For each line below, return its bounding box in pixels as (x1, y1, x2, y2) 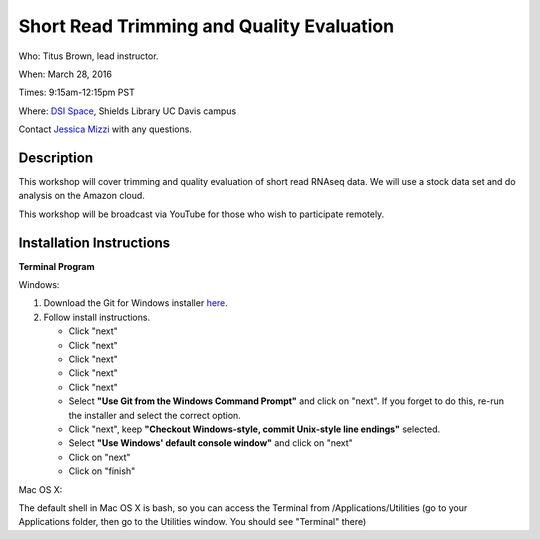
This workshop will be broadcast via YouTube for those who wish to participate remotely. (18, 208, 385, 220)
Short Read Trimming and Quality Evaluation (18, 15, 395, 37)
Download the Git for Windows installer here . (43, 297, 229, 309)
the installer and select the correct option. (68, 409, 242, 421)
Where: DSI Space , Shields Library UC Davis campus (18, 105, 237, 117)
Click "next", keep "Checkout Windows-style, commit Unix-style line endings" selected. (68, 423, 441, 435)
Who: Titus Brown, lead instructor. (18, 50, 159, 62)
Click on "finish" (68, 465, 136, 477)
